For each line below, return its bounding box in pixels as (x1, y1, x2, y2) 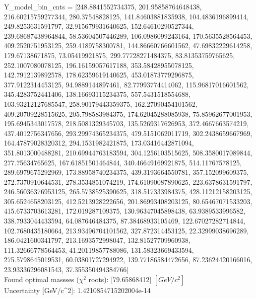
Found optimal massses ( (4, 274, 79, 284)
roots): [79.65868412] (88, 274, 152, 284)
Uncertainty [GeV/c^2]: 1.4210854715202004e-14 (4, 285, 151, 295)
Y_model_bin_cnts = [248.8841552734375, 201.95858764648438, (4, 1, 202, 11)
